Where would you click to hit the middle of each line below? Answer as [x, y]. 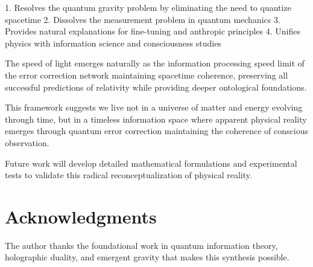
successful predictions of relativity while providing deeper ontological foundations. [156, 87]
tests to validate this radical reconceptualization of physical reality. [128, 175]
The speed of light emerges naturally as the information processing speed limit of [155, 63]
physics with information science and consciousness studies [113, 43]
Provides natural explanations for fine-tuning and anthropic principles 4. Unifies [153, 31]
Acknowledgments [81, 216]
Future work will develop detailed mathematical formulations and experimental [151, 163]
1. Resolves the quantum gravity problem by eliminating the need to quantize [148, 7]
